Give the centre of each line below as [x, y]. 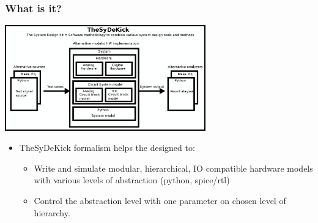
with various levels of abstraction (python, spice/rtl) [132, 180]
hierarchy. [52, 212]
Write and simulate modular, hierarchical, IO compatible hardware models [173, 168]
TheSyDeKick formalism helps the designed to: [107, 148]
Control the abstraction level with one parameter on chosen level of [160, 201]
